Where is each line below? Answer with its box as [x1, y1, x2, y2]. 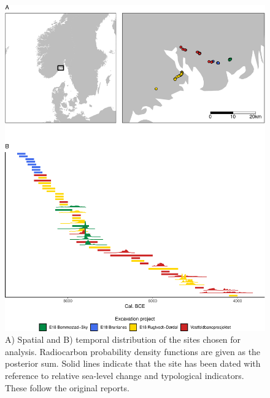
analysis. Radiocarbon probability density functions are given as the [5, 345, 261, 358]
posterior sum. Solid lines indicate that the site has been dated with [5, 357, 261, 370]
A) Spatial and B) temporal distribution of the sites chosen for [5, 333, 241, 346]
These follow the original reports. [5, 381, 129, 394]
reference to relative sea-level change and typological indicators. [5, 369, 244, 381]
